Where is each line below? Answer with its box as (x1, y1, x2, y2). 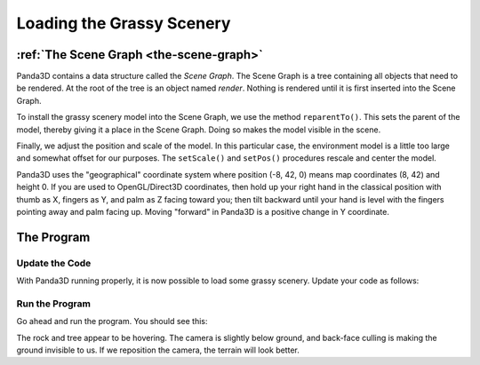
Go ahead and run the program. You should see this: (16, 316, 208, 327)
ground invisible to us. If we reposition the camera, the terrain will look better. (16, 345, 300, 355)
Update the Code (16, 257, 92, 269)
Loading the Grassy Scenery (16, 13, 231, 33)
